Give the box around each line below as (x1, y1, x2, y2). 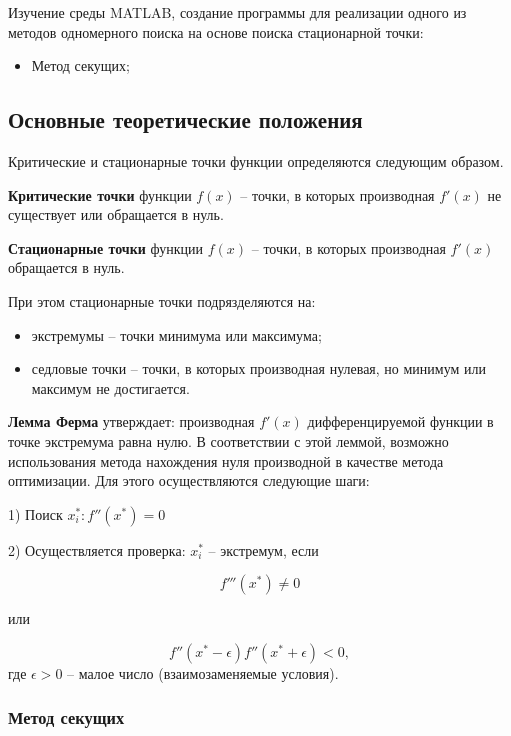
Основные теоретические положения (8, 104, 363, 135)
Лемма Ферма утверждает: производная (8, 411, 255, 432)
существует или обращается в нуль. (8, 204, 224, 225)
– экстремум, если (208, 539, 319, 560)
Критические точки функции (8, 184, 192, 205)
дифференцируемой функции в (307, 411, 494, 432)
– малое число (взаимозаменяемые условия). (67, 662, 339, 683)
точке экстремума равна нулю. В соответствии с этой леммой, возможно (8, 430, 449, 451)
